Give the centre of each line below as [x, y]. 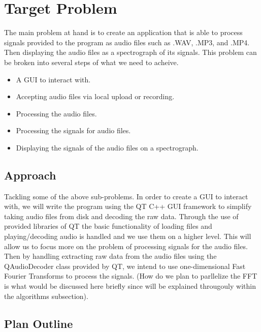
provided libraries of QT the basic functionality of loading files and [108, 226]
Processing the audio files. [56, 113]
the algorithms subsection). [46, 296]
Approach [30, 175]
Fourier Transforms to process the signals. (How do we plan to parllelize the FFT [131, 276]
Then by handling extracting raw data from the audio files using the [110, 256]
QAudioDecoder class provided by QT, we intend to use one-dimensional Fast [125, 266]
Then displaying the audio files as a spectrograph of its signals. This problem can [130, 52]
